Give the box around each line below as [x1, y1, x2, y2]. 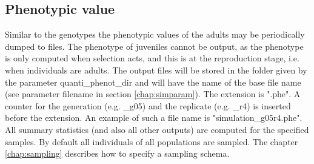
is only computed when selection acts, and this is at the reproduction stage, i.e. [5, 52, 299, 64]
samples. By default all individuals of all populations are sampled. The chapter [5, 135, 298, 148]
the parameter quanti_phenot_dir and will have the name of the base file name [5, 75, 301, 88]
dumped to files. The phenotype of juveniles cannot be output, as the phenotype [5, 39, 304, 52]
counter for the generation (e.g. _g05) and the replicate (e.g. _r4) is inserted [5, 99, 291, 112]
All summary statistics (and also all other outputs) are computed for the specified [5, 123, 309, 135]
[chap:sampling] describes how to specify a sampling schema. [5, 147, 230, 160]
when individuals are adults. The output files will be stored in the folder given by [5, 63, 307, 76]
